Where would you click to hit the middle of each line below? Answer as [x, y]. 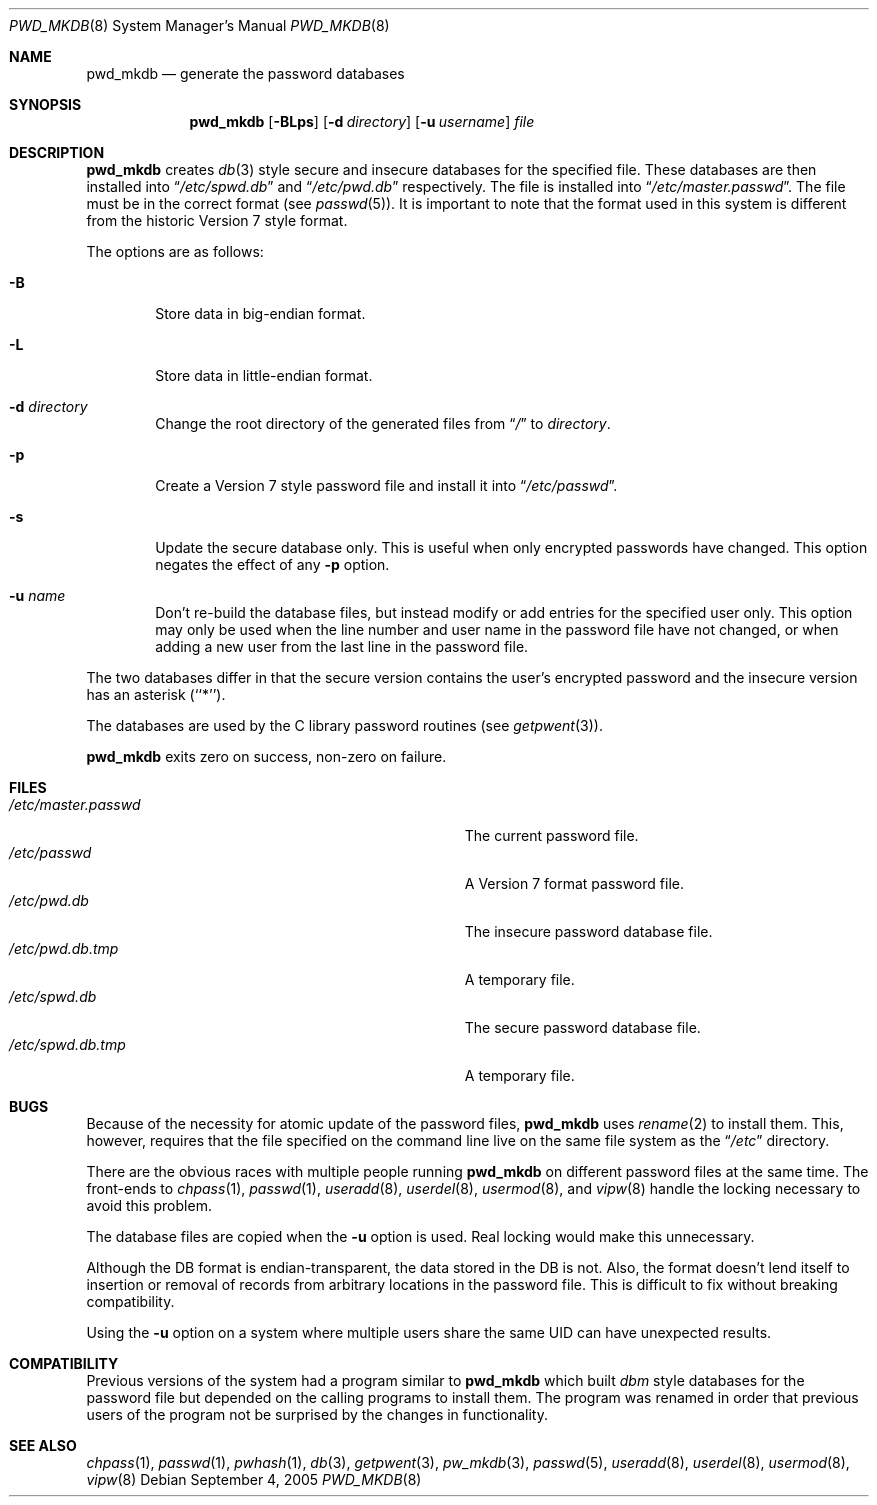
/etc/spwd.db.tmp [67, 1044]
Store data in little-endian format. [264, 375]
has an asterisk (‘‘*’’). [156, 694]
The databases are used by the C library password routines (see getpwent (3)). [344, 725]
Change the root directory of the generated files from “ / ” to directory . [383, 423]
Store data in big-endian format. [260, 313]
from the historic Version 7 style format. [217, 220]
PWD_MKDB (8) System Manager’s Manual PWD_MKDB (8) [199, 25]
